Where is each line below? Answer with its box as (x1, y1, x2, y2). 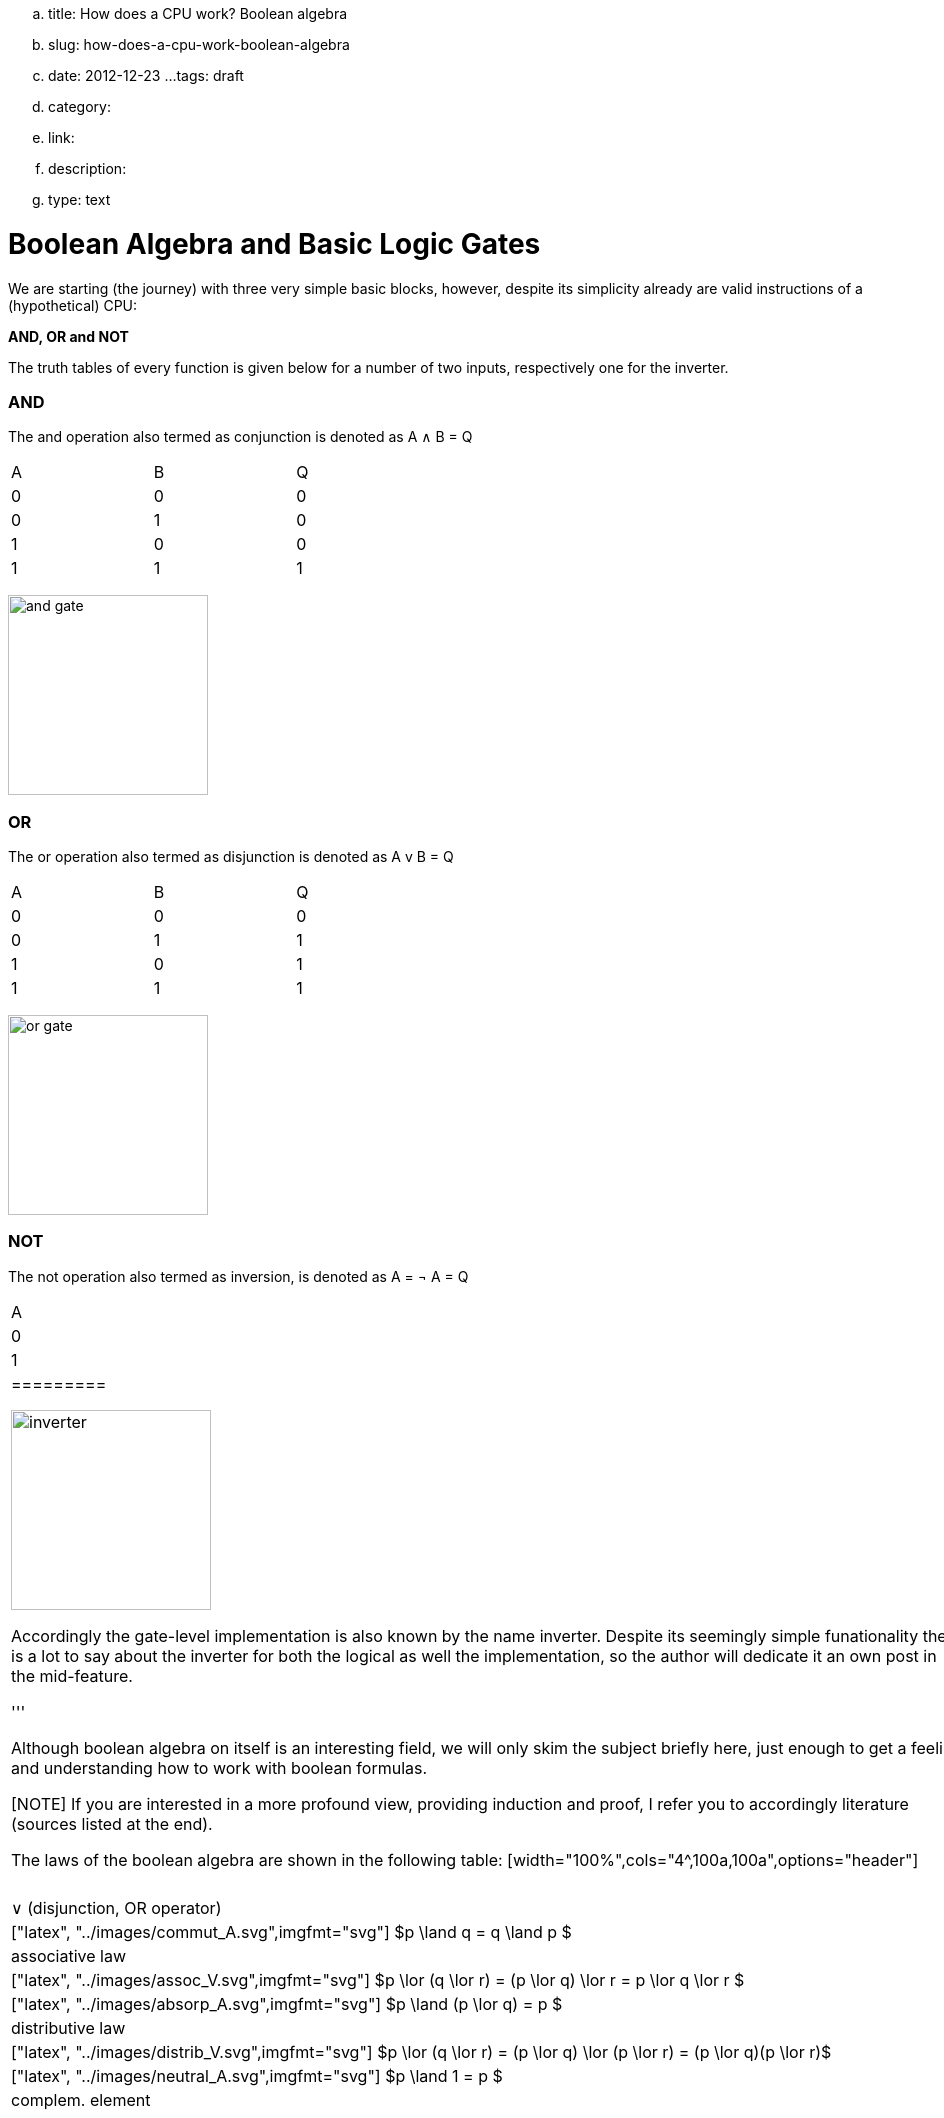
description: (48, 160, 127, 177)
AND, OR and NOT (8, 327, 129, 345)
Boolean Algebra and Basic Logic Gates (8, 226, 541, 261)
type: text (48, 191, 111, 208)
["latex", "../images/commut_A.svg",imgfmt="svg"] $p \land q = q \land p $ (11, 1921, 572, 1942)
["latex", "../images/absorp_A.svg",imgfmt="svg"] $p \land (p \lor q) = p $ (11, 1993, 563, 2014)
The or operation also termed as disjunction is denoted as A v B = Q (8, 848, 454, 865)
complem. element (11, 2089, 151, 2110)
